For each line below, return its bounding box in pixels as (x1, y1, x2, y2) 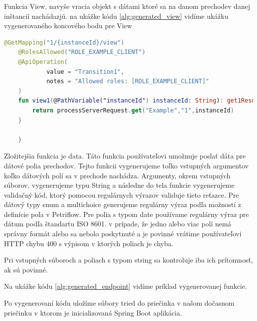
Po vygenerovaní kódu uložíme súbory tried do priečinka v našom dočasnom (4, 298, 235, 308)
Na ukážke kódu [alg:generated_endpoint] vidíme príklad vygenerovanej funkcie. (4, 281, 247, 291)
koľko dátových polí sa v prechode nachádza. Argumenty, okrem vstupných (4, 170, 231, 180)
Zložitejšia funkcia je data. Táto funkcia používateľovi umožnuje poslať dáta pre (4, 151, 246, 161)
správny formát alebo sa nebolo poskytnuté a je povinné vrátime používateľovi (4, 228, 242, 239)
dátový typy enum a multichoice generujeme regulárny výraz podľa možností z (4, 199, 241, 210)
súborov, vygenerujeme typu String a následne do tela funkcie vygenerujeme (4, 180, 235, 190)
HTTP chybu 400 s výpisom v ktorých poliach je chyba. (4, 238, 173, 248)
